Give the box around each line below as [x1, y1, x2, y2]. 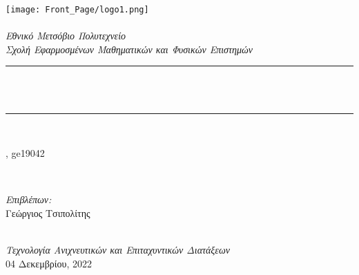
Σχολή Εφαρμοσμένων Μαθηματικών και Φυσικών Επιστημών [6, 41, 253, 56]
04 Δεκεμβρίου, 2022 [6, 256, 93, 270]
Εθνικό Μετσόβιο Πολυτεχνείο [6, 28, 126, 43]
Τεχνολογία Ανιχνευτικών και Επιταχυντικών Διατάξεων [6, 243, 230, 257]
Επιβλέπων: [6, 192, 52, 207]
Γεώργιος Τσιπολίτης [6, 206, 90, 220]
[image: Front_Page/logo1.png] [6, 5, 149, 15]
